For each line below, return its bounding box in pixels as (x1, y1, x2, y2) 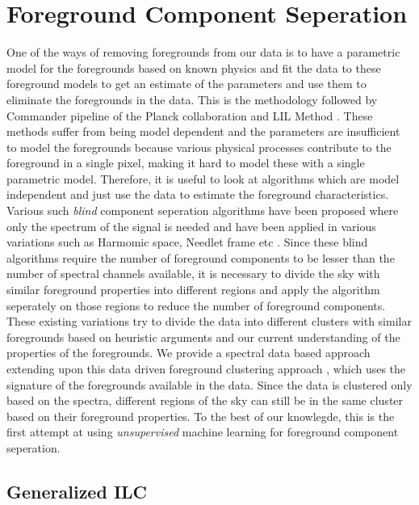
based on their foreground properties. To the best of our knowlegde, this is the (6, 407, 395, 424)
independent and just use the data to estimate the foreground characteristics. (6, 186, 389, 203)
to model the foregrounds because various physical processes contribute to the (6, 138, 392, 155)
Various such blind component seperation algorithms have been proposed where (6, 202, 399, 219)
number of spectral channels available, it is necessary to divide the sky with (6, 265, 380, 282)
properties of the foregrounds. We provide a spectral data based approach (6, 344, 371, 361)
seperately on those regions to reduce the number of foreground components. (6, 297, 386, 314)
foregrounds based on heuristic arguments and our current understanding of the (6, 328, 400, 345)
